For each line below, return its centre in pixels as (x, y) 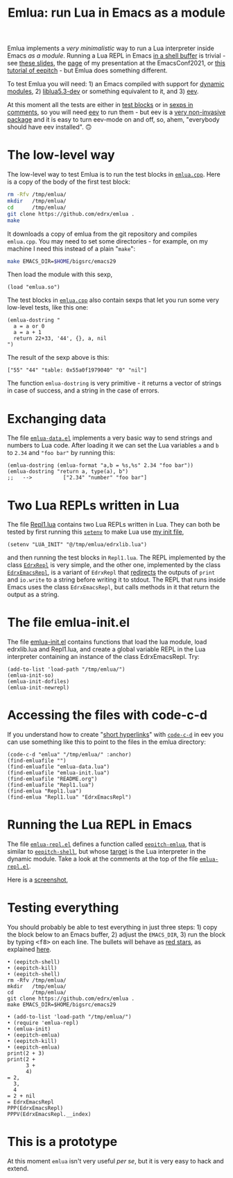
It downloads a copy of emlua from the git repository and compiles (102, 234)
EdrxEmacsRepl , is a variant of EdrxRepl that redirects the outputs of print (111, 573)
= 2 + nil (21, 1096)
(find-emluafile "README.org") (52, 779)
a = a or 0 (29, 326)
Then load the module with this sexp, (60, 274)
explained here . (29, 949)
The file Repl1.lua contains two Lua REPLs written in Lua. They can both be (114, 525)
